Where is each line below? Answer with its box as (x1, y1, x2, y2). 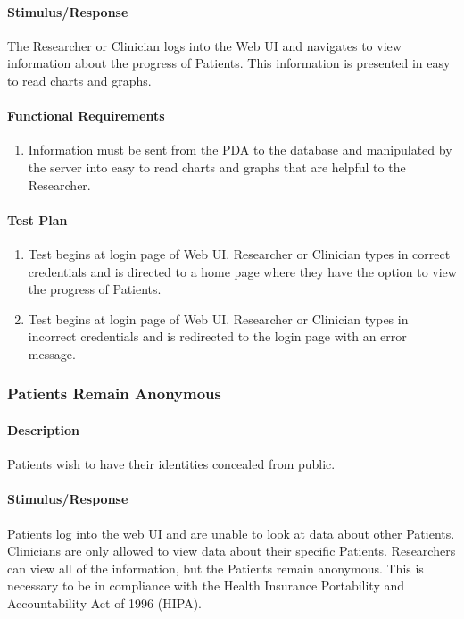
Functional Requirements (7, 106, 165, 125)
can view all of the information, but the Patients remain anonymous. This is (7, 558, 424, 577)
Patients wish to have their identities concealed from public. (7, 455, 336, 473)
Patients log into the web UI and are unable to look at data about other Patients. (7, 523, 455, 542)
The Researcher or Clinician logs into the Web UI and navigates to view (7, 36, 402, 54)
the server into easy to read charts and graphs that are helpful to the (28, 157, 406, 176)
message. (28, 344, 76, 363)
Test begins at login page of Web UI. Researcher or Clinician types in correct (28, 244, 451, 263)
